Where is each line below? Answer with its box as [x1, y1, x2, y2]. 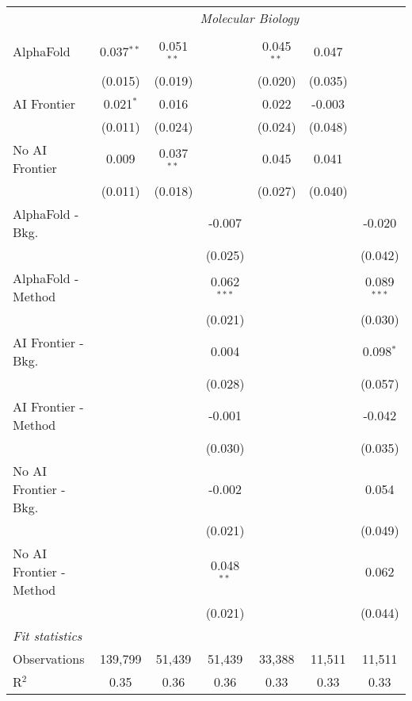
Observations [13, 649, 85, 668]
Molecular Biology [200, 9, 299, 27]
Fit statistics [13, 626, 82, 645]
